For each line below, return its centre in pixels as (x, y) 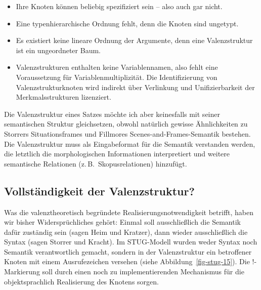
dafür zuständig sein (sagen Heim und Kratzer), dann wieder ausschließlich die (126, 232)
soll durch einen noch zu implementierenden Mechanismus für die (143, 272)
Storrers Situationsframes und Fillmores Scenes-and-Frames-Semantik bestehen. (127, 133)
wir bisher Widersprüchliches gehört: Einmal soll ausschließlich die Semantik (122, 222)
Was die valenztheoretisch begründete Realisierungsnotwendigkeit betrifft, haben (129, 212)
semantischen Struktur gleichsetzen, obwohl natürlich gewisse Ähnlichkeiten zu (126, 124)
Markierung (22, 272)
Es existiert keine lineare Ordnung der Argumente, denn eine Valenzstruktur (134, 40)
